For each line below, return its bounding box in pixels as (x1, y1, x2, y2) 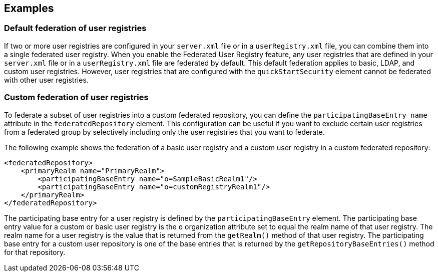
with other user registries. (4, 75, 89, 84)
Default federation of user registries (4, 23, 147, 34)
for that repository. (4, 247, 66, 256)
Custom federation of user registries (4, 92, 149, 103)
